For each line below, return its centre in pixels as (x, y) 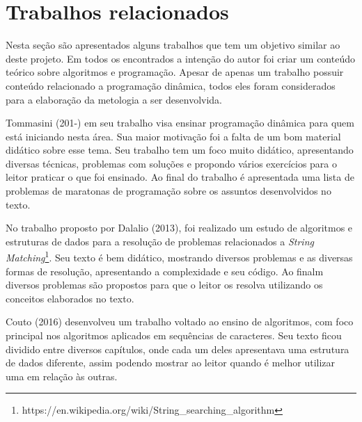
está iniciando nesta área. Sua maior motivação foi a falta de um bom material (173, 136)
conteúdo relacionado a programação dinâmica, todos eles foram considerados (171, 85)
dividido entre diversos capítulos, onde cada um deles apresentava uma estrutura (178, 349)
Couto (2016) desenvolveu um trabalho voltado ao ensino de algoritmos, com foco (180, 322)
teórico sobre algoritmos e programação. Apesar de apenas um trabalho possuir (175, 72)
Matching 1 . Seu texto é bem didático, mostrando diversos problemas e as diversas (179, 257)
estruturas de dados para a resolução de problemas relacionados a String (160, 241)
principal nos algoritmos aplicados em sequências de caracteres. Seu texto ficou (174, 335)
